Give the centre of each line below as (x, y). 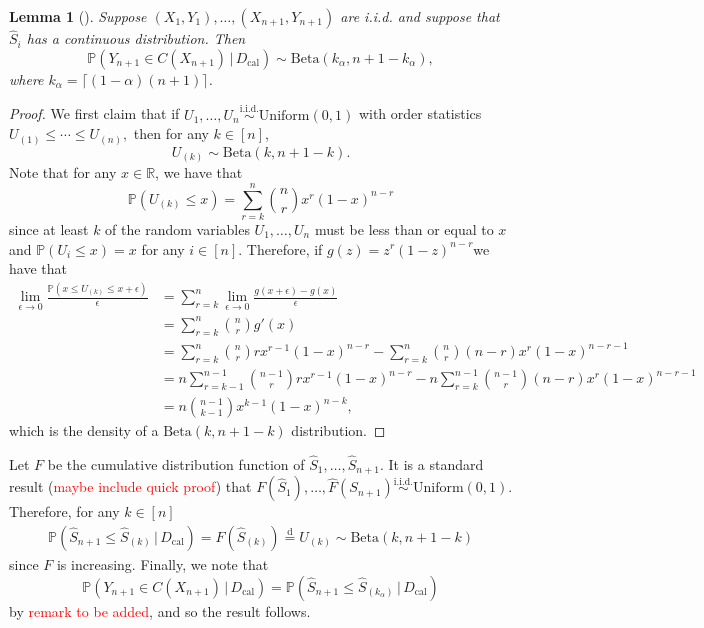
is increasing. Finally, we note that (162, 563)
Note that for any (63, 172)
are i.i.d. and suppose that (420, 16)
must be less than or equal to (404, 228)
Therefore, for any (64, 511)
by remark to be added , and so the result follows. (160, 610)
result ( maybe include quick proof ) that (130, 486)
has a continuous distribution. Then (136, 38)
